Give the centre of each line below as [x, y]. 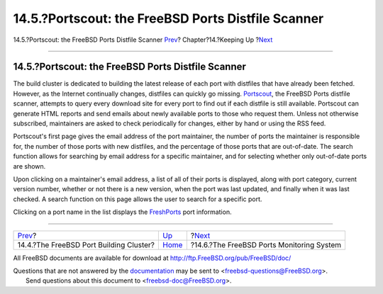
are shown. [29, 166]
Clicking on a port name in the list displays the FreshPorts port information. [122, 212]
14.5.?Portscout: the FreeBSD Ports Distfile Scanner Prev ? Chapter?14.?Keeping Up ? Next [143, 40]
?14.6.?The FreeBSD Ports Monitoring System [266, 244]
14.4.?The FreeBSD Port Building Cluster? [86, 244]
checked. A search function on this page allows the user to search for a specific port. [138, 199]
